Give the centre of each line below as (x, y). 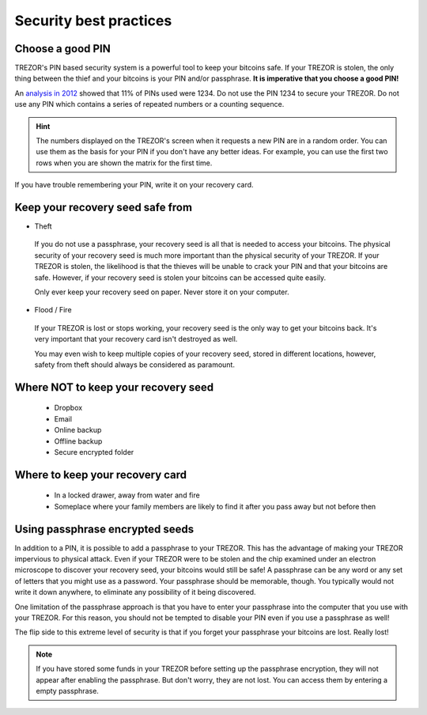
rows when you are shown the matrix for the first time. (124, 163)
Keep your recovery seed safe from (104, 207)
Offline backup (78, 441)
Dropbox (68, 408)
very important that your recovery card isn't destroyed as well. (136, 339)
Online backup (78, 430)
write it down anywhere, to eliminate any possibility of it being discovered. (135, 592)
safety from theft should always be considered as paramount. (134, 365)
